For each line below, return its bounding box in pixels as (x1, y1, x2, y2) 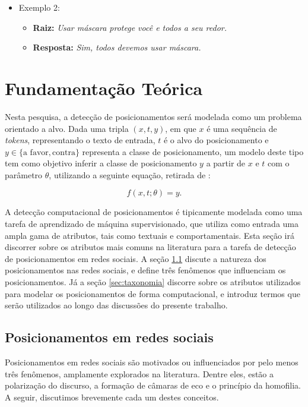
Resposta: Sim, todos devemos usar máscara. (33, 41, 201, 53)
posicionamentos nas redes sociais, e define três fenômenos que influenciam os (5, 264, 286, 276)
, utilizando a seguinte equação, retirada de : (49, 168, 211, 181)
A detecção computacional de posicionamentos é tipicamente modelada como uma (5, 206, 303, 218)
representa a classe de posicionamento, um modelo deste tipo (82, 145, 304, 157)
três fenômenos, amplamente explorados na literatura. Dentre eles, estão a (5, 367, 274, 380)
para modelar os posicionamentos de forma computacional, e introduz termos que (5, 287, 300, 299)
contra (52, 148, 75, 157)
